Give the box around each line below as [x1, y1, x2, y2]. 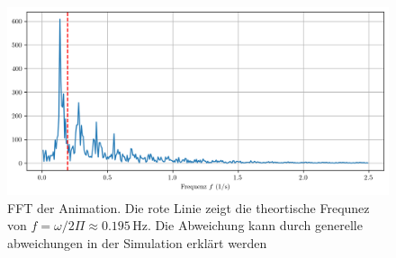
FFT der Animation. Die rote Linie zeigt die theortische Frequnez [7, 198, 370, 217]
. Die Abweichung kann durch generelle [147, 216, 363, 235]
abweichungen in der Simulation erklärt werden [7, 233, 267, 252]
